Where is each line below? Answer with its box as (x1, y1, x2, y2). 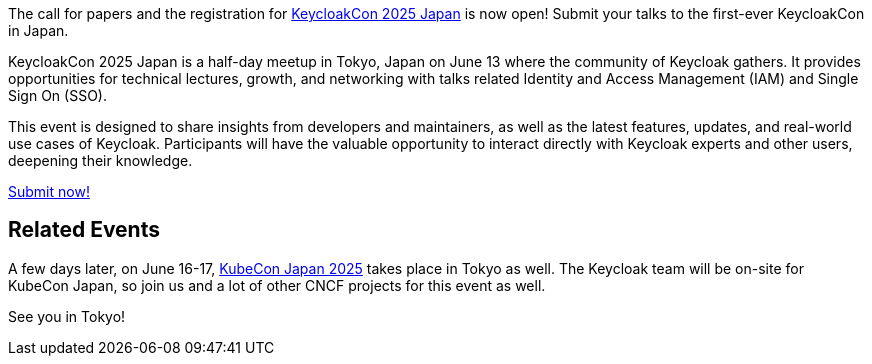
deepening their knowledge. (8, 152, 193, 169)
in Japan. (8, 22, 69, 39)
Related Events (8, 217, 160, 243)
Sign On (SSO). (8, 87, 107, 104)
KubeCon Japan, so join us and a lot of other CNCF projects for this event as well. (8, 276, 546, 294)
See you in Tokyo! (8, 307, 126, 325)
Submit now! (8, 183, 90, 200)
